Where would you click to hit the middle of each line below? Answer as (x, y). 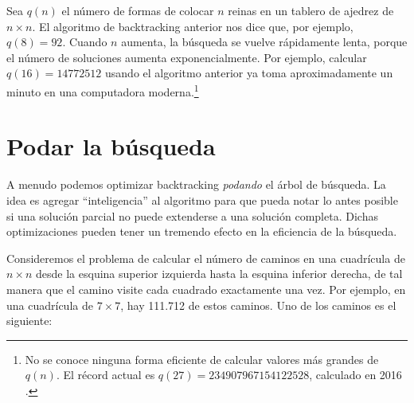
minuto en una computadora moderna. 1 (103, 90)
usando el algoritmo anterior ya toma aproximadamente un (249, 73)
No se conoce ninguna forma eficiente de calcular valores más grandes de (202, 359)
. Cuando (85, 42)
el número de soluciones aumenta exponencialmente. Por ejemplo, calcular (187, 57)
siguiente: (29, 321)
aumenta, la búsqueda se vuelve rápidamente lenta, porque (264, 42)
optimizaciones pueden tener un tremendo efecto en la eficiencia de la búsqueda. (202, 231)
